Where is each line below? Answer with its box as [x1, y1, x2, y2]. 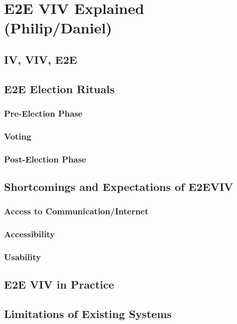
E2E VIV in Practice [4, 277, 114, 292]
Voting [4, 130, 31, 142]
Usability [4, 251, 41, 263]
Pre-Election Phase [4, 107, 83, 120]
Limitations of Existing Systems [4, 306, 172, 322]
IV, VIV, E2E [4, 51, 77, 67]
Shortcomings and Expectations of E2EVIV [4, 179, 234, 194]
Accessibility [4, 228, 55, 240]
